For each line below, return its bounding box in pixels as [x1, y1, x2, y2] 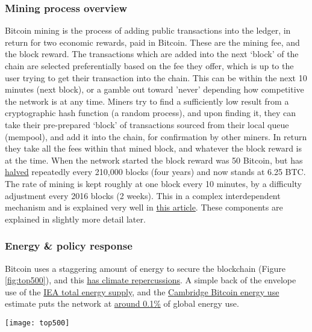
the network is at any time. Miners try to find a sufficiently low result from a [5, 94, 289, 107]
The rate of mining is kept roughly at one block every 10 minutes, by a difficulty [5, 177, 302, 189]
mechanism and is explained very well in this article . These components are [5, 201, 283, 214]
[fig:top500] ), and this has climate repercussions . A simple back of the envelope [5, 274, 296, 286]
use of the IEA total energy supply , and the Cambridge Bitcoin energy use [5, 285, 279, 298]
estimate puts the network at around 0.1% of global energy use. [5, 297, 239, 310]
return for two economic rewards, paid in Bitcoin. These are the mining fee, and [5, 35, 300, 48]
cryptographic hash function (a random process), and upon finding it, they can [5, 106, 296, 119]
